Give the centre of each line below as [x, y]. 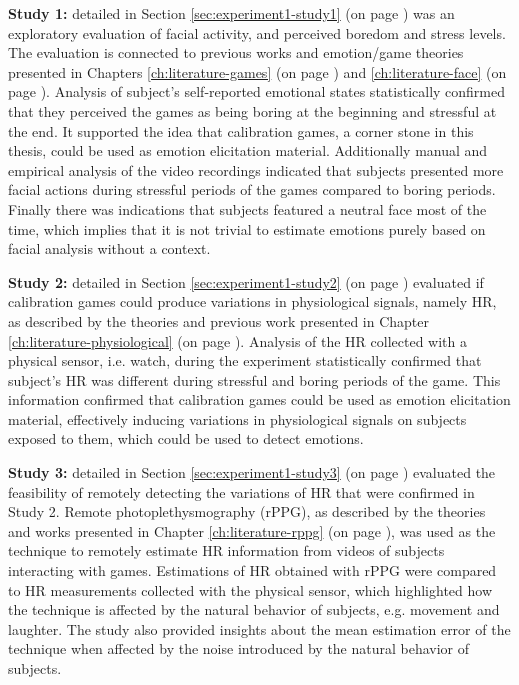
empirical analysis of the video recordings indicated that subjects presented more [256, 169]
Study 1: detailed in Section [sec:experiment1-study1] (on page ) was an [231, 13]
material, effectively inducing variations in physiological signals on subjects [237, 418]
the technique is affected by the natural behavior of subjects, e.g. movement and [254, 609]
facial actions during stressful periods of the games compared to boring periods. [252, 189]
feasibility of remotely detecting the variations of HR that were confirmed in [241, 491]
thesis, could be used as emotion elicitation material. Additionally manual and [248, 150]
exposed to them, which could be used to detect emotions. [186, 438]
